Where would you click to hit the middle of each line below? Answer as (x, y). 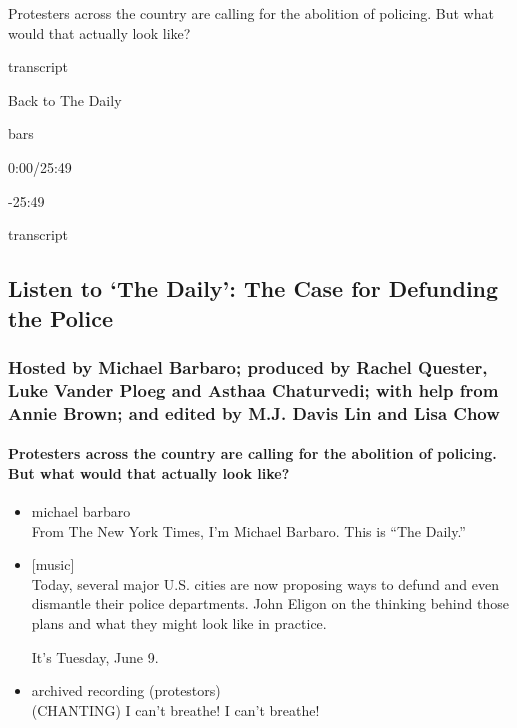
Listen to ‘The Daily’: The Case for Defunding (253, 288)
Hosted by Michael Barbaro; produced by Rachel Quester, (248, 366)
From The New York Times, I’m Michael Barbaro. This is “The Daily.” (248, 530)
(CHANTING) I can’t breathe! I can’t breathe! (175, 709)
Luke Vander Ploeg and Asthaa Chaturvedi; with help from (253, 389)
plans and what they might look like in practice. (179, 622)
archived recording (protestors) (126, 690)
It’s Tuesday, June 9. (95, 656)
